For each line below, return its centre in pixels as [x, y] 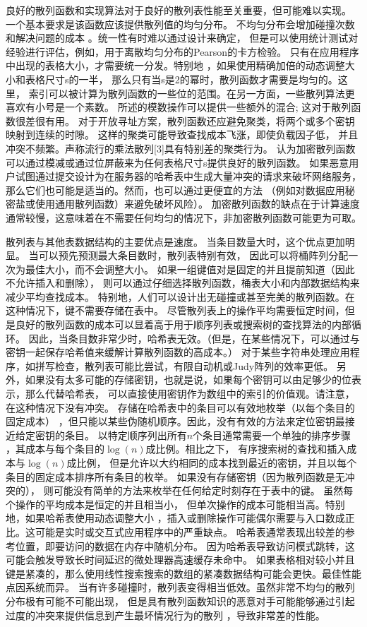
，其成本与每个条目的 [55, 449]
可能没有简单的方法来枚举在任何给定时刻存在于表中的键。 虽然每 [203, 490]
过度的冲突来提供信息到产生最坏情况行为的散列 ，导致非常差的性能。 [166, 615]
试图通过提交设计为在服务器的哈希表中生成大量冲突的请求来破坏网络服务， [188, 176]
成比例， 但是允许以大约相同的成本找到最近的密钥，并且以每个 [212, 462]
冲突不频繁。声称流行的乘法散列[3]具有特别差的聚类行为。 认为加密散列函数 [181, 148]
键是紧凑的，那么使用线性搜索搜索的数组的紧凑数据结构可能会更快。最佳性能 [183, 573]
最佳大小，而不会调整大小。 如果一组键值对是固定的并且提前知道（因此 [190, 269]
